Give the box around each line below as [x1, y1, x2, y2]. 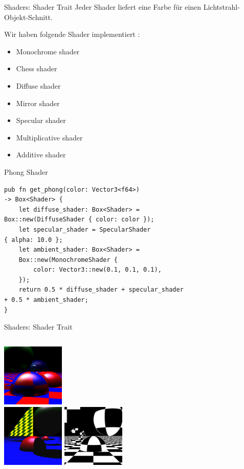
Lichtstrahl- [203, 2, 240, 12]
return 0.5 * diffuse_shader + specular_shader [18, 286, 184, 294]
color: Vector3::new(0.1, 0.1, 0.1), [33, 266, 162, 274]
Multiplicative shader [16, 132, 83, 142]
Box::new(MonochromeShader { [18, 256, 118, 263]
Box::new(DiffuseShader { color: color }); [4, 216, 154, 223]
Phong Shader [4, 166, 48, 177]
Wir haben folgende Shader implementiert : [4, 29, 140, 39]
